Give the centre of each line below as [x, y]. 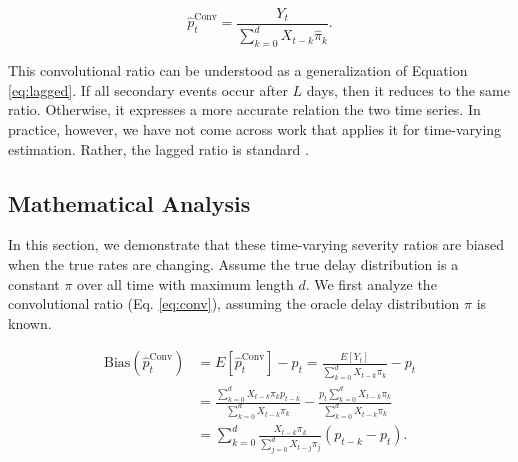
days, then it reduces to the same [408, 89]
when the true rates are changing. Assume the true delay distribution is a [233, 263]
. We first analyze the [371, 283]
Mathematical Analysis [129, 202]
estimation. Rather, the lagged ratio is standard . [158, 148]
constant [34, 283]
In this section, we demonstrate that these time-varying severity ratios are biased [256, 244]
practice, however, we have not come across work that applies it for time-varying [255, 128]
